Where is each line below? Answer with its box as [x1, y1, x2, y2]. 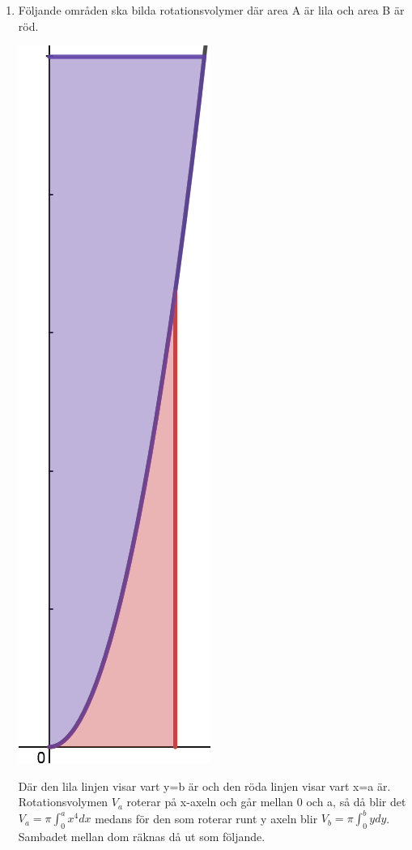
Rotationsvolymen [18, 793, 108, 810]
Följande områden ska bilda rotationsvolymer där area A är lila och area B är [18, 2, 405, 18]
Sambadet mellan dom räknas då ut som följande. [18, 828, 265, 845]
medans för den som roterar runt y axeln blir [95, 809, 318, 826]
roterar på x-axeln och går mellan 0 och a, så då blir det [126, 793, 406, 810]
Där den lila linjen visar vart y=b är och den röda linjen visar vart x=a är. [18, 777, 391, 794]
